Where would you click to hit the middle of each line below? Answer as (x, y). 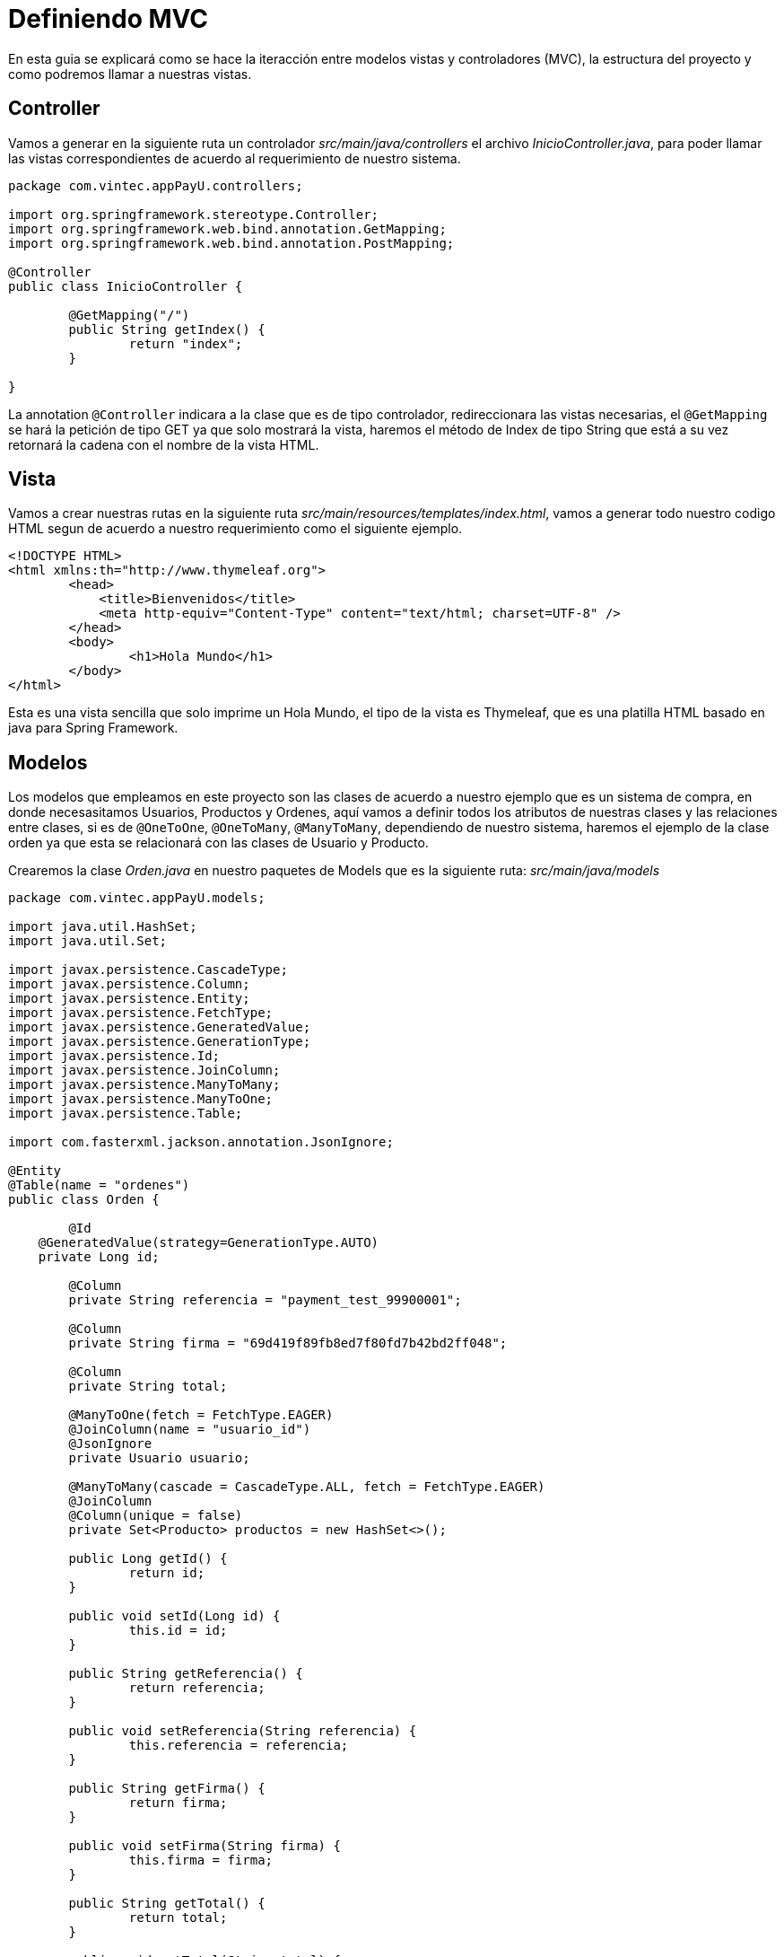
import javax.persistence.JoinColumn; (144, 1071)
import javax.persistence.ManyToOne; (141, 1099)
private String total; (148, 1387)
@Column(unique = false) (156, 1516)
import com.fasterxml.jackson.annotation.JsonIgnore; (201, 1142)
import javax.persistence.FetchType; (141, 1013)
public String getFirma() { (167, 1789)
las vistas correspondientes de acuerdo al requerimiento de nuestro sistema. (235, 158)
